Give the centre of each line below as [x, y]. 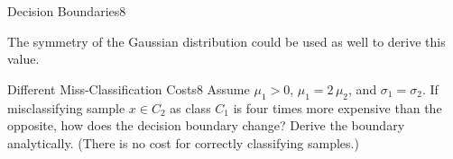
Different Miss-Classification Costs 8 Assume [129, 88]
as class [190, 107]
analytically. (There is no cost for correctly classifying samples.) [183, 142]
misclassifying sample [66, 107]
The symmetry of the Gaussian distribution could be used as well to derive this [226, 41]
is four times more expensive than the [337, 107]
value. [23, 59]
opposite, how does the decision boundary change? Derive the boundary [206, 125]
